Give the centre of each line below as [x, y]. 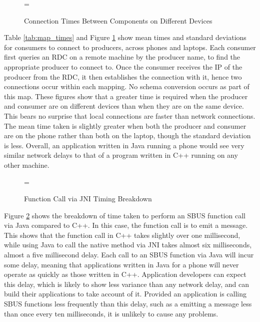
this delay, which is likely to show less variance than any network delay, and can [127, 284]
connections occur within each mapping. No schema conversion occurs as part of [127, 86]
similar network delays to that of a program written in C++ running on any [121, 155]
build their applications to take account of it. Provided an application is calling [125, 294]
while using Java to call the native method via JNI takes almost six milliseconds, [128, 245]
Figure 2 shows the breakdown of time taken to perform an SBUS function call [125, 215]
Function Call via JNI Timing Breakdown [88, 199]
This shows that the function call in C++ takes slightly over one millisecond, [122, 235]
